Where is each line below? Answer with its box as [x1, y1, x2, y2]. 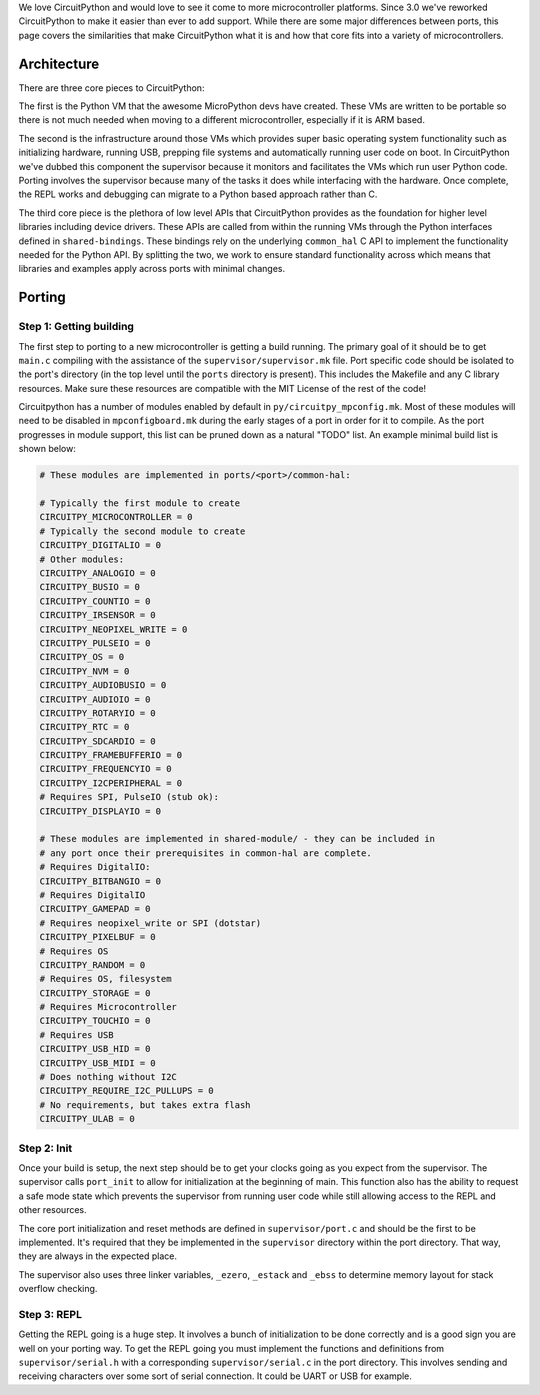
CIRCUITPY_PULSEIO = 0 [39, 637, 151, 649]
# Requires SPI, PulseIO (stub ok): [39, 791, 220, 803]
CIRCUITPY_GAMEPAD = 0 [39, 903, 151, 915]
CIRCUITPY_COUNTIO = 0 [39, 595, 151, 607]
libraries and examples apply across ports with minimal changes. [18, 263, 285, 275]
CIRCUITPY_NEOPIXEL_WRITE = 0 [39, 623, 188, 635]
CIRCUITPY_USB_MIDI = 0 [39, 1057, 157, 1069]
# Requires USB [39, 1029, 114, 1040]
